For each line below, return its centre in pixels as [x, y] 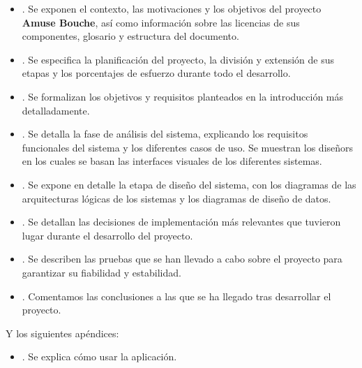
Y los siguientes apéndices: [62, 333]
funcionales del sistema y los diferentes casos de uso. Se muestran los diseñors [188, 147]
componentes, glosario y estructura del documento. [130, 36]
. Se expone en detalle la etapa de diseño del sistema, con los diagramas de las [189, 184]
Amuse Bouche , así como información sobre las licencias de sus [161, 22]
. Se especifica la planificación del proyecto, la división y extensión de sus [178, 59]
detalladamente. [56, 110]
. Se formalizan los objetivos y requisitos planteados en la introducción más [183, 96]
